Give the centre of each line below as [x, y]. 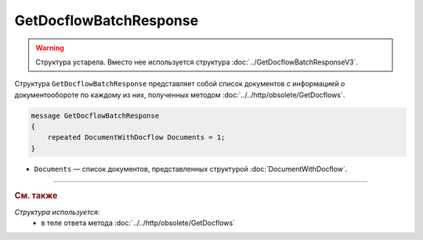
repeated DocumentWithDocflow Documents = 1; [136, 138]
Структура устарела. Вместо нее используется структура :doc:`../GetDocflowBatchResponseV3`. [197, 62]
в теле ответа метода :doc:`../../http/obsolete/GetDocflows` [138, 223]
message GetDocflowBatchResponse [95, 115]
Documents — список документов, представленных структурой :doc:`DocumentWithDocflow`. [191, 169]
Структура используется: [57, 212]
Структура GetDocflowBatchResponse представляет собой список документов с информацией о [180, 84]
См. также [36, 196]
